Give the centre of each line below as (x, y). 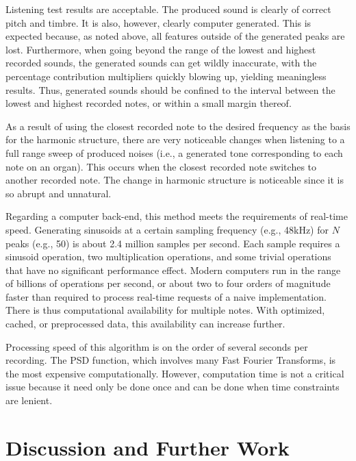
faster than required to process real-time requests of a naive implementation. (166, 296)
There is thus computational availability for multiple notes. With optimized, (165, 310)
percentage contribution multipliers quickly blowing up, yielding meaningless (166, 76)
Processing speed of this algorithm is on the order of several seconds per (157, 346)
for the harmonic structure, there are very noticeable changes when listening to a (175, 139)
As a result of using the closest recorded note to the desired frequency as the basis (178, 126)
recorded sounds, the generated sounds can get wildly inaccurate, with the (161, 63)
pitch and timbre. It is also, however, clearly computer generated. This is (158, 22)
